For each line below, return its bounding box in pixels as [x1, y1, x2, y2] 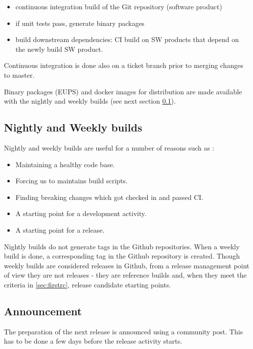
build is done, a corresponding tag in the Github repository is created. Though [4, 251, 240, 261]
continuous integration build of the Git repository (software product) [15, 1, 222, 11]
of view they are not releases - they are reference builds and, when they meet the [4, 270, 247, 280]
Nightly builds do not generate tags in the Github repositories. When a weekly [4, 241, 240, 251]
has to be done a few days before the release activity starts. [4, 336, 183, 346]
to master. [4, 69, 35, 80]
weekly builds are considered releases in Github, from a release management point [4, 260, 250, 270]
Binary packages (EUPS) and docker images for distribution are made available [4, 86, 242, 96]
